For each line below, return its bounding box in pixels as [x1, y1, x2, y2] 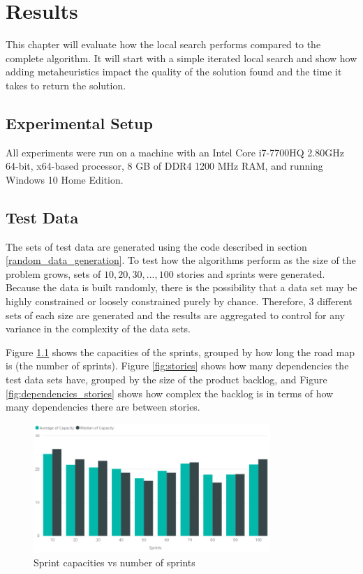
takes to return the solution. [6, 78, 126, 92]
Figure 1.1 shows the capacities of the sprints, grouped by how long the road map [6, 344, 355, 359]
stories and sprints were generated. [177, 266, 325, 281]
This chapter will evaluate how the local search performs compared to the [6, 37, 321, 52]
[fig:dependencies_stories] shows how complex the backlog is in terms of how [6, 385, 334, 400]
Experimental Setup [6, 112, 153, 133]
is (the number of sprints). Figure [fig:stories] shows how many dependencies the [6, 358, 349, 373]
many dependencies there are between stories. [6, 399, 200, 414]
